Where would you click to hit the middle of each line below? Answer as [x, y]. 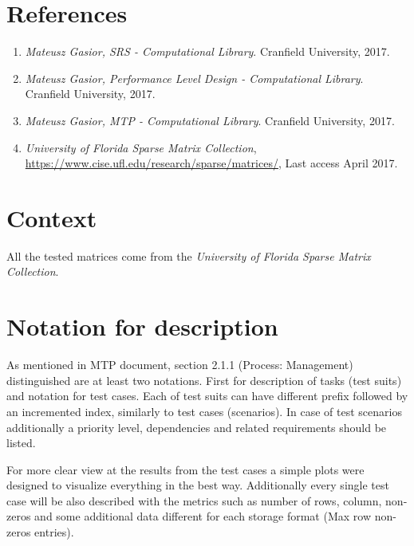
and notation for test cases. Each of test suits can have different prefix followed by [207, 396]
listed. [21, 443]
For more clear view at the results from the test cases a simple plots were [185, 469]
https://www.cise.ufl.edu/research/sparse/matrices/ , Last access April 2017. [211, 163]
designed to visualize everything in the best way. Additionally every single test [198, 485]
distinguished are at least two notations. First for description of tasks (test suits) [204, 380]
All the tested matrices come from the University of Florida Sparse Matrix [189, 255]
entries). [54, 532]
